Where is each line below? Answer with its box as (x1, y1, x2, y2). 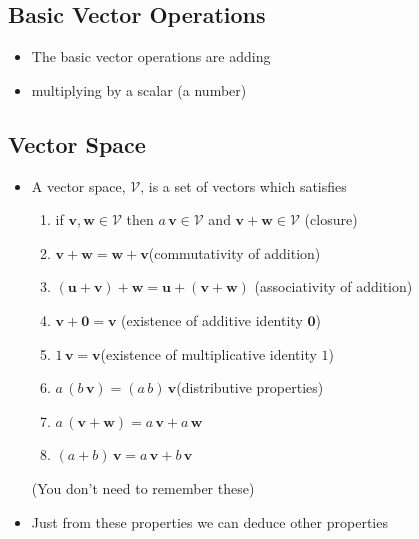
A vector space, (31, 175, 126, 196)
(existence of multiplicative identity (100, 343, 317, 364)
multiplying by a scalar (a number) (31, 79, 247, 100)
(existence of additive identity (121, 309, 303, 330)
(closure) (304, 209, 358, 230)
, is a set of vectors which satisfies (140, 175, 347, 196)
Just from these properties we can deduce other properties (31, 511, 388, 532)
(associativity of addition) (254, 276, 413, 297)
